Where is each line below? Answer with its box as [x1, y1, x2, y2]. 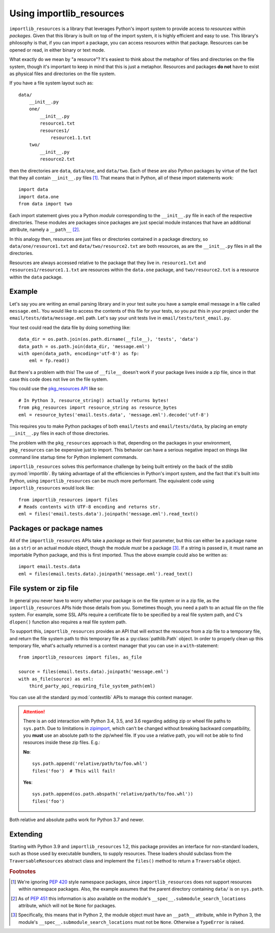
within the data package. [9, 274, 63, 280]
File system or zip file [9, 584, 79, 593]
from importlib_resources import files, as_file [18, 655, 142, 660]
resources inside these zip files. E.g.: [23, 739, 100, 745]
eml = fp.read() [29, 358, 70, 364]
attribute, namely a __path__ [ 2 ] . [9, 226, 80, 232]
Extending [9, 830, 43, 838]
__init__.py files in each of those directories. [9, 430, 109, 436]
